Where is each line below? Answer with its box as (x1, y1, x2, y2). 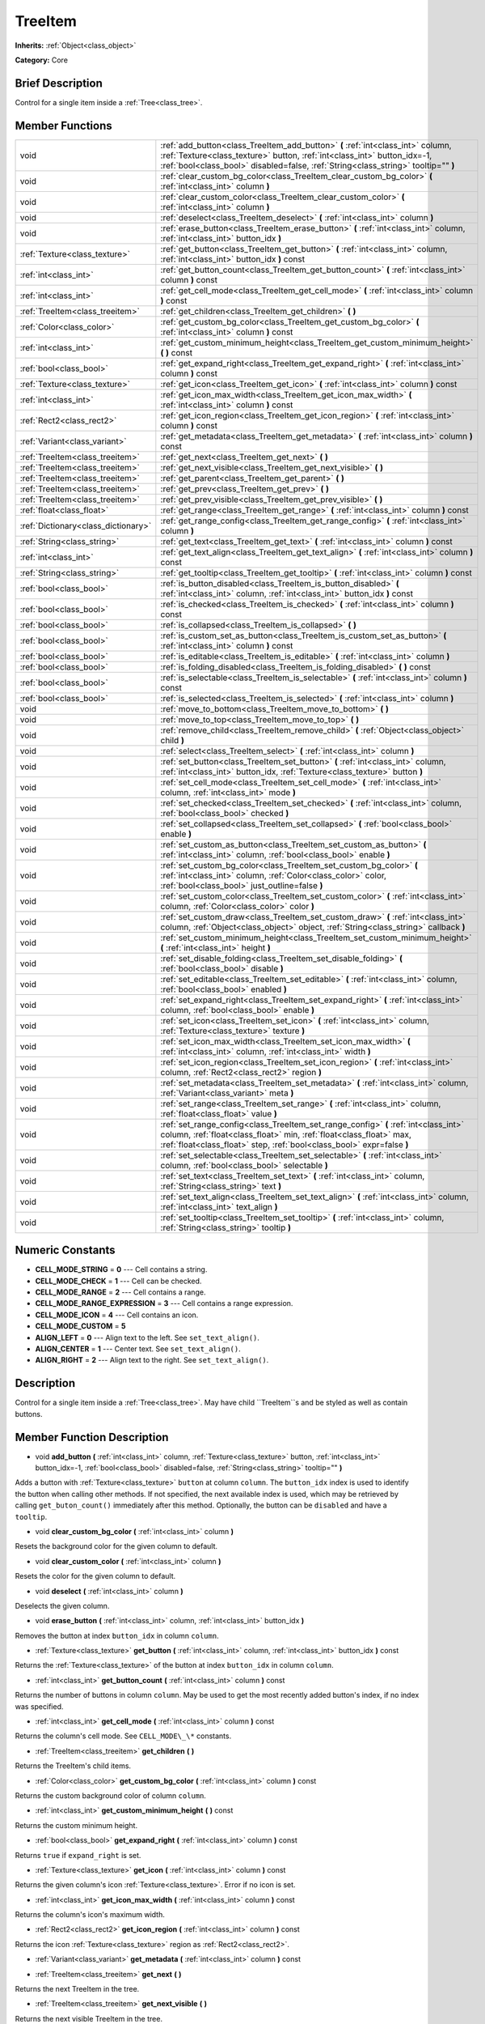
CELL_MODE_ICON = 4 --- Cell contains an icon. (35, 1310, 199, 1320)
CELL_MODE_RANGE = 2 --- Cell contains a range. (35, 1287, 206, 1297)
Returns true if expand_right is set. (15, 1850, 141, 1860)
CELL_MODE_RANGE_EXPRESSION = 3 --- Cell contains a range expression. (35, 1299, 293, 1308)
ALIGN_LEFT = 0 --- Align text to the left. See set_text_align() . (35, 1333, 260, 1342)
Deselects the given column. (15, 1601, 110, 1610)
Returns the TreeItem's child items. (15, 1761, 132, 1771)
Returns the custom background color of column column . (15, 1790, 206, 1801)
